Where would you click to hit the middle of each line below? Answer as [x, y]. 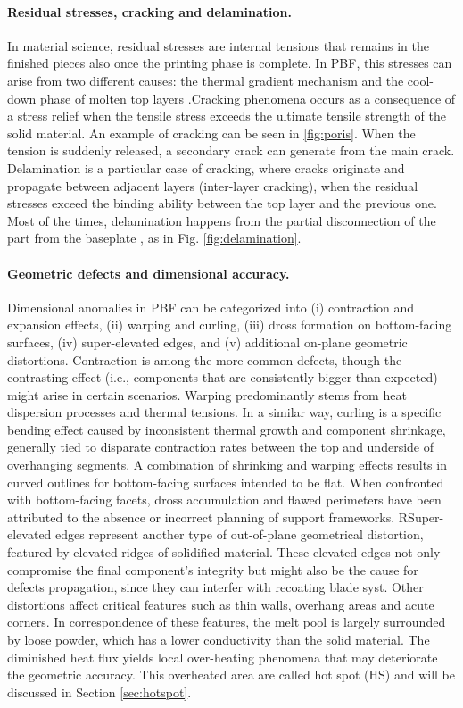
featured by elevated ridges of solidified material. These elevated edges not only [224, 552]
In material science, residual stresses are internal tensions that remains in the [218, 45]
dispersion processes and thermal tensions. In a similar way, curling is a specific [224, 412]
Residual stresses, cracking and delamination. [149, 11]
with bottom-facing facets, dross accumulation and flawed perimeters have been [224, 500]
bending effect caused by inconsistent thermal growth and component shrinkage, [227, 429]
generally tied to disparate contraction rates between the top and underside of [220, 447]
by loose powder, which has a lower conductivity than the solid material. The [219, 639]
